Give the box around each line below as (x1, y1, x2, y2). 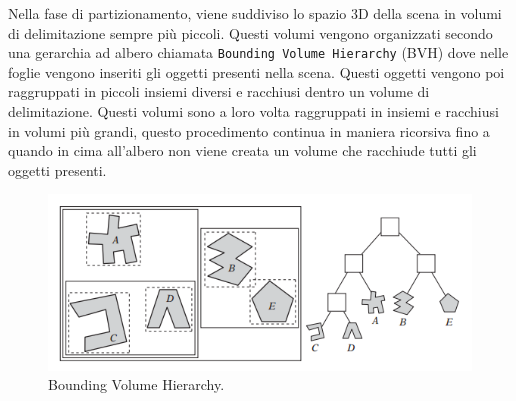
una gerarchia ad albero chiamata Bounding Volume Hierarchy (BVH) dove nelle (8, 42, 509, 63)
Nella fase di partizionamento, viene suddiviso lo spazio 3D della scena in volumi (8, 3, 502, 23)
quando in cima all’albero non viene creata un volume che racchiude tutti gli (8, 140, 477, 161)
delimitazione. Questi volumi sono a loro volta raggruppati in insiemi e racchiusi (8, 101, 499, 122)
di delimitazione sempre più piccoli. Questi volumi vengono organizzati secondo (8, 22, 493, 43)
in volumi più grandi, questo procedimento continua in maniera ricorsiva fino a (8, 120, 490, 141)
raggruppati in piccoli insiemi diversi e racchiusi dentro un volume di (8, 81, 430, 102)
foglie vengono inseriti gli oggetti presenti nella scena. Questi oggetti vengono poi (8, 61, 505, 82)
